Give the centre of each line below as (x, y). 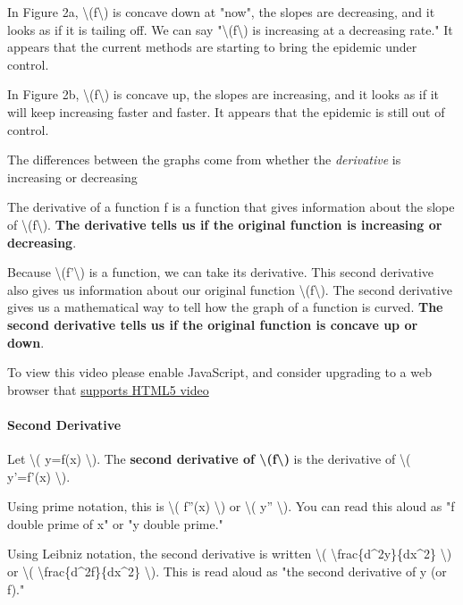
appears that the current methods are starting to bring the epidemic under (212, 47)
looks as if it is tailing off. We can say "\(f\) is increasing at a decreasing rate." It (230, 29)
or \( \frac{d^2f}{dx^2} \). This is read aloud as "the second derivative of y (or (227, 571)
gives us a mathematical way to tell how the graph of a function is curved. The (225, 307)
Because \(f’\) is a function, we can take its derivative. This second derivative (220, 272)
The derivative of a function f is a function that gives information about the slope (231, 207)
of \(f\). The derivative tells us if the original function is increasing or (225, 224)
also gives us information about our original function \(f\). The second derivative (230, 289)
